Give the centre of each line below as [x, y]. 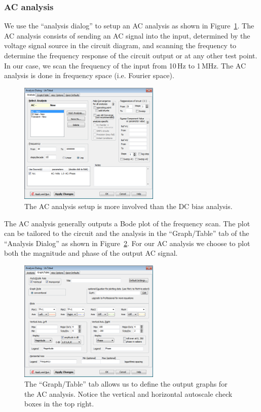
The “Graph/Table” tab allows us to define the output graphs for [126, 384]
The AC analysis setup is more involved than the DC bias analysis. [128, 206]
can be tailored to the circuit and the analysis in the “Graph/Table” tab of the [127, 233]
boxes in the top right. [59, 404]
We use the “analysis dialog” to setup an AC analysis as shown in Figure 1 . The [129, 26]
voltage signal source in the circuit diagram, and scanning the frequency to [120, 45]
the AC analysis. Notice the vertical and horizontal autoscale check [128, 393]
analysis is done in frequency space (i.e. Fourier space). [89, 75]
